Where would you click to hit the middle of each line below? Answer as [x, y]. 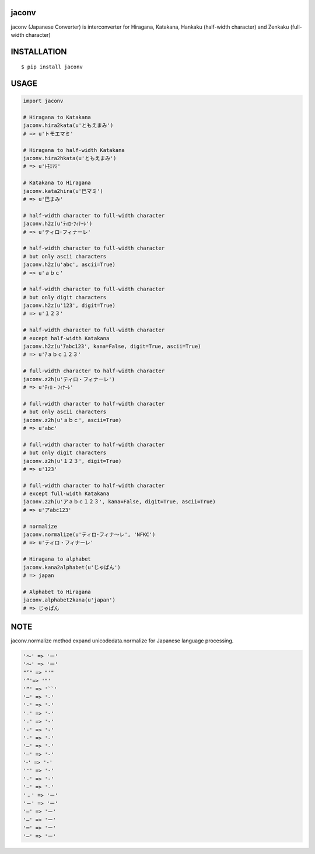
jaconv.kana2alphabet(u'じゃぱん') [72, 567]
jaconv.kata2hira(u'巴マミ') [63, 191]
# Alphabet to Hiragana [57, 592]
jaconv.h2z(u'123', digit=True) [69, 306]
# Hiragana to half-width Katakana [74, 150]
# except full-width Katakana [66, 494]
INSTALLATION [39, 52]
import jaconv [43, 101]
